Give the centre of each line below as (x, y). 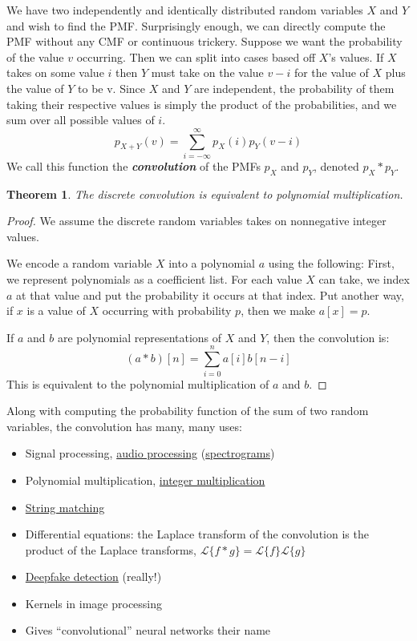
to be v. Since (112, 88)
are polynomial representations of (140, 337)
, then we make (278, 310)
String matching (65, 507)
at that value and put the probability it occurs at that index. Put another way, (210, 294)
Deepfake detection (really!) (93, 576)
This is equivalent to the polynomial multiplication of (138, 383)
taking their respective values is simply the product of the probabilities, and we (202, 104)
